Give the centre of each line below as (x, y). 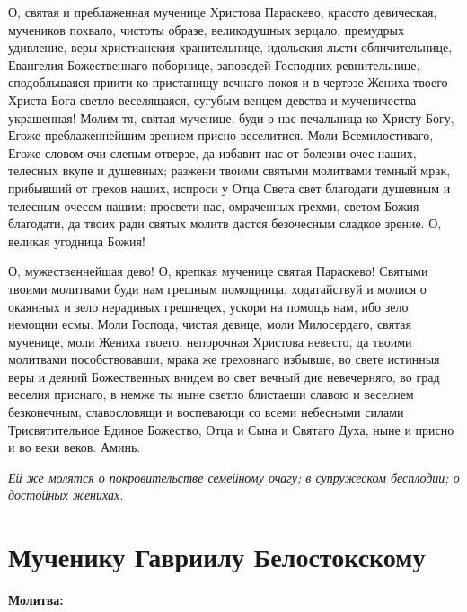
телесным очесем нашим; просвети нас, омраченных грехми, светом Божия (214, 205)
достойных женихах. (66, 495)
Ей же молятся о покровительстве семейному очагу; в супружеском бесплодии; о (234, 477)
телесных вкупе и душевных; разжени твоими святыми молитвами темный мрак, (229, 170)
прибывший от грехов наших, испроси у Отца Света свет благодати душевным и (229, 187)
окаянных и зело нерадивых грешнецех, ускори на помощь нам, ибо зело (208, 306)
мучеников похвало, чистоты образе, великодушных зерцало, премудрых (206, 29)
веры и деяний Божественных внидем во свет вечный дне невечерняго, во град (224, 376)
